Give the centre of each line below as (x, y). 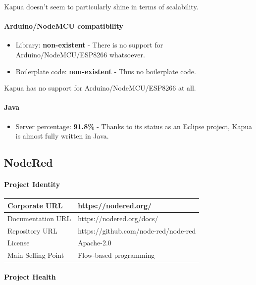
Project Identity (32, 184)
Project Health (30, 276)
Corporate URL (35, 205)
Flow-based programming (116, 255)
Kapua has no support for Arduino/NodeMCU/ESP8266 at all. (100, 88)
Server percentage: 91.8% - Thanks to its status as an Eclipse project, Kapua (134, 126)
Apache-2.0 (95, 243)
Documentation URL (39, 218)
